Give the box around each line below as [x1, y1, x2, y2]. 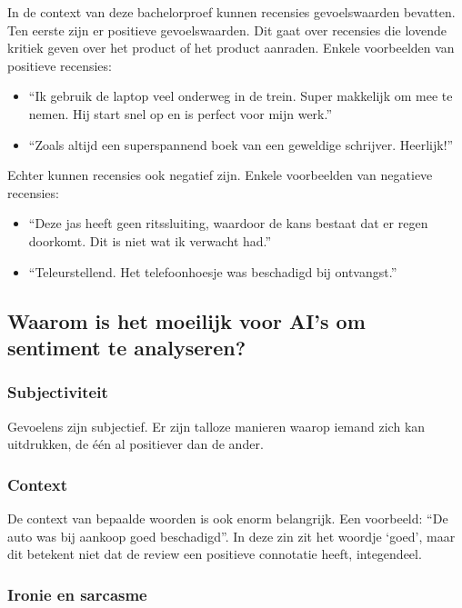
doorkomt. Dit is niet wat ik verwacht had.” [28, 231, 272, 250]
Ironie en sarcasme [7, 583, 147, 605]
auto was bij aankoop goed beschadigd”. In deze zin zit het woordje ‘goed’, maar [7, 526, 456, 545]
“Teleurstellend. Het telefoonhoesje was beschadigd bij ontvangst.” [28, 262, 397, 281]
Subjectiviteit [7, 381, 108, 404]
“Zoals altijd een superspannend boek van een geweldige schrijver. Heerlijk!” [28, 135, 454, 154]
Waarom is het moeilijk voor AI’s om [7, 306, 366, 334]
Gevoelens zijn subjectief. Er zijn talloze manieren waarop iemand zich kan [7, 416, 426, 435]
